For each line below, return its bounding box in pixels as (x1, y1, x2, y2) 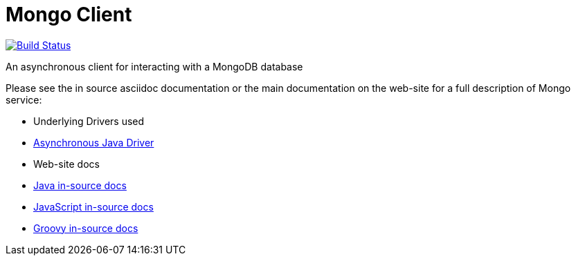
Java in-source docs (33, 179, 127, 191)
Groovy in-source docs (33, 222, 138, 234)
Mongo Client (6, 3, 132, 26)
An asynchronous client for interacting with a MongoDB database (6, 60, 303, 72)
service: (6, 93, 42, 106)
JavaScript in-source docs (33, 200, 154, 213)
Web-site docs (33, 157, 100, 170)
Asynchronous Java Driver (33, 136, 154, 148)
